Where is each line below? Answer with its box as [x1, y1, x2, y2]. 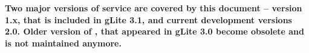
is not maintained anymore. [5, 36, 122, 49]
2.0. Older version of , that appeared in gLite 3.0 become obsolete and [5, 25, 305, 38]
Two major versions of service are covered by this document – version [5, 2, 302, 14]
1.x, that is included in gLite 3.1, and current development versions [5, 13, 292, 26]
